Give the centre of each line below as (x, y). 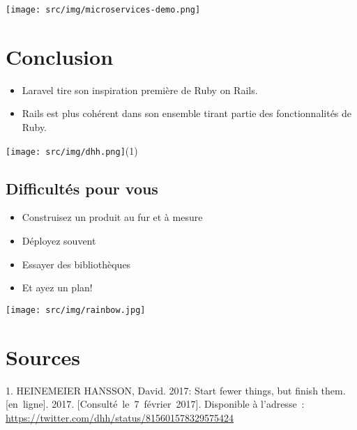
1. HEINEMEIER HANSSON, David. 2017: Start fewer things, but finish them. (176, 390)
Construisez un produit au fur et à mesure (112, 217)
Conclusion (60, 56)
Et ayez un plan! (57, 287)
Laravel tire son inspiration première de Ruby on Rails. (140, 90)
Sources (43, 356)
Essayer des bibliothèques (76, 264)
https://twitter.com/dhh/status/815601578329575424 (120, 417)
